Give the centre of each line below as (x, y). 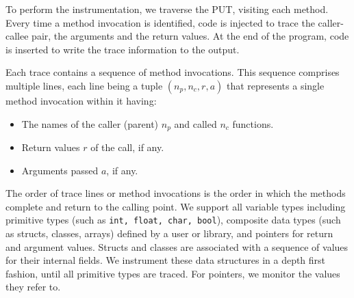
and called (195, 123)
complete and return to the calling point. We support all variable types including (176, 206)
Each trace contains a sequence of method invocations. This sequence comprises (173, 72)
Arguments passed (60, 170)
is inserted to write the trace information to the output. (123, 49)
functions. (253, 123)
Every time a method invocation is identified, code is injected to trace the (160, 22)
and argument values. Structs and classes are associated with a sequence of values (177, 246)
